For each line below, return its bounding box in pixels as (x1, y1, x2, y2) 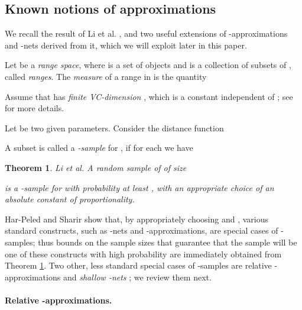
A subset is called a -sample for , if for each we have (5, 141, 193, 154)
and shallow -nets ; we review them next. (63, 270, 212, 283)
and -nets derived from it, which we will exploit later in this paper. (5, 38, 247, 51)
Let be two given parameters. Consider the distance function (5, 121, 224, 134)
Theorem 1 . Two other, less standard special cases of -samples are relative (5, 259, 272, 272)
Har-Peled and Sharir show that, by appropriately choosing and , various (5, 212, 268, 225)
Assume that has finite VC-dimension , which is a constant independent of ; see (5, 90, 293, 102)
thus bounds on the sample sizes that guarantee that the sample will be (38, 235, 297, 248)
